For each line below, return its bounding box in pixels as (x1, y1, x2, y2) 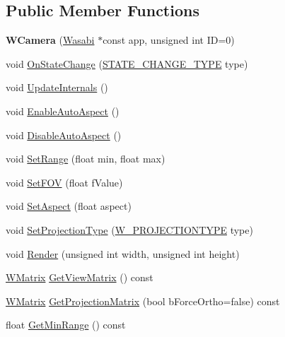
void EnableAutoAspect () (6, 103, 120, 118)
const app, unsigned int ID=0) (103, 32, 235, 47)
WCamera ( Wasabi (6, 32, 95, 47)
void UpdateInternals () (6, 80, 108, 95)
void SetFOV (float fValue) (6, 175, 123, 189)
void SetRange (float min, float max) (6, 151, 165, 166)
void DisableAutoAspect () (6, 127, 122, 142)
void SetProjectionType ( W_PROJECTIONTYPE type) (6, 222, 253, 237)
